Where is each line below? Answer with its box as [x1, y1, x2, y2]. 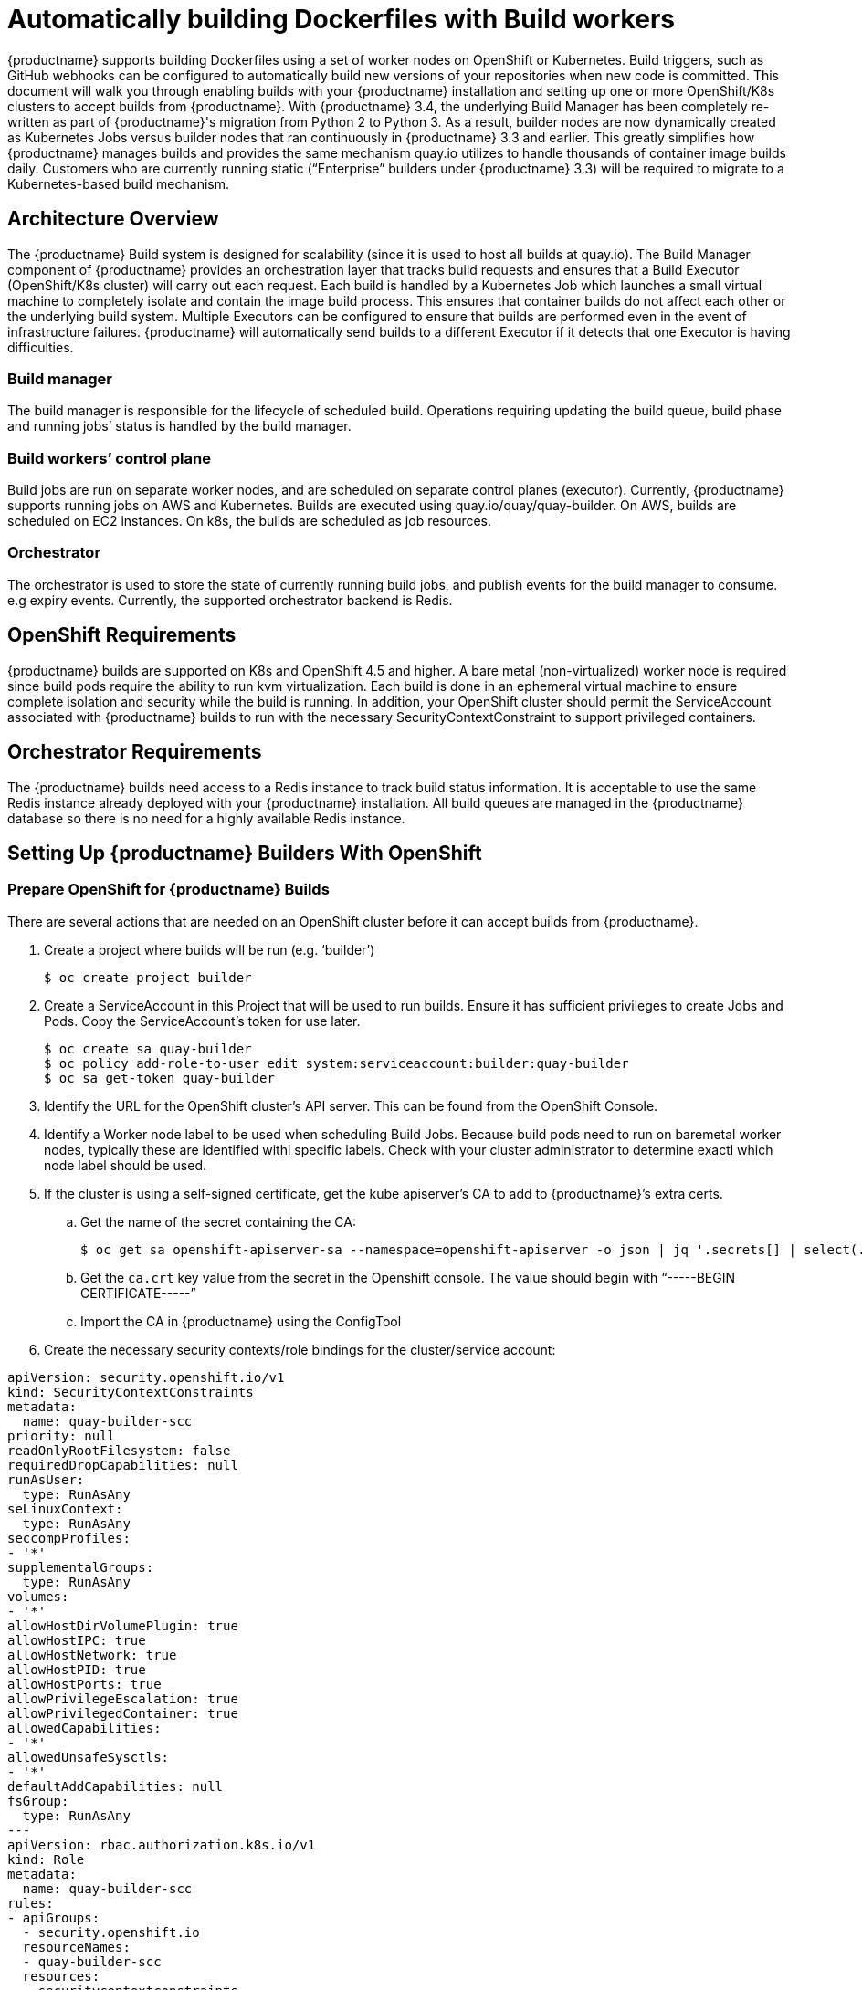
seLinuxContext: [7, 1501, 123, 1516]
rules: [7, 1895, 54, 1911]
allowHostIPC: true [7, 1632, 146, 1648]
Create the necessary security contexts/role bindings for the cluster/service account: [44, 1341, 556, 1357]
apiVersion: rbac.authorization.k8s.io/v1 [7, 1837, 316, 1852]
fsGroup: [7, 1793, 69, 1808]
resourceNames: [22, 1939, 131, 1954]
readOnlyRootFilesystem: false [7, 1442, 231, 1458]
